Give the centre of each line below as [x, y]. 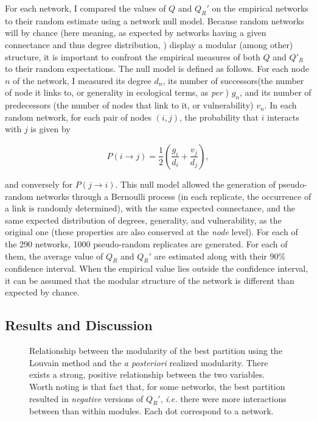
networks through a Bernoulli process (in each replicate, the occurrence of [174, 196]
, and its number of [276, 92]
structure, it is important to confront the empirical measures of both [133, 56]
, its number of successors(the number [233, 80]
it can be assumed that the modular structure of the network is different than [150, 280]
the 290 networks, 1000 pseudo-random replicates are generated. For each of [146, 243]
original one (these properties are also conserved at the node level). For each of [152, 232]
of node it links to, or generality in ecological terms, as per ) [117, 92]
